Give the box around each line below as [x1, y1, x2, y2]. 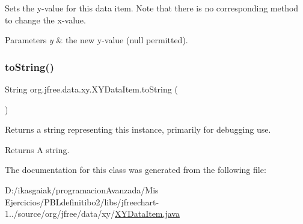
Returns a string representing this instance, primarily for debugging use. [5, 123, 271, 136]
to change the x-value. [5, 13, 86, 26]
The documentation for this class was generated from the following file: [5, 163, 266, 176]
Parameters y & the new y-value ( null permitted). [5, 34, 188, 46]
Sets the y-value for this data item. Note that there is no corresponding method [5, 2, 299, 14]
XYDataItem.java [115, 207, 180, 220]
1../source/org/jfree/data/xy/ [5, 207, 115, 220]
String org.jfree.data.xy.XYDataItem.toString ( [5, 83, 178, 95]
